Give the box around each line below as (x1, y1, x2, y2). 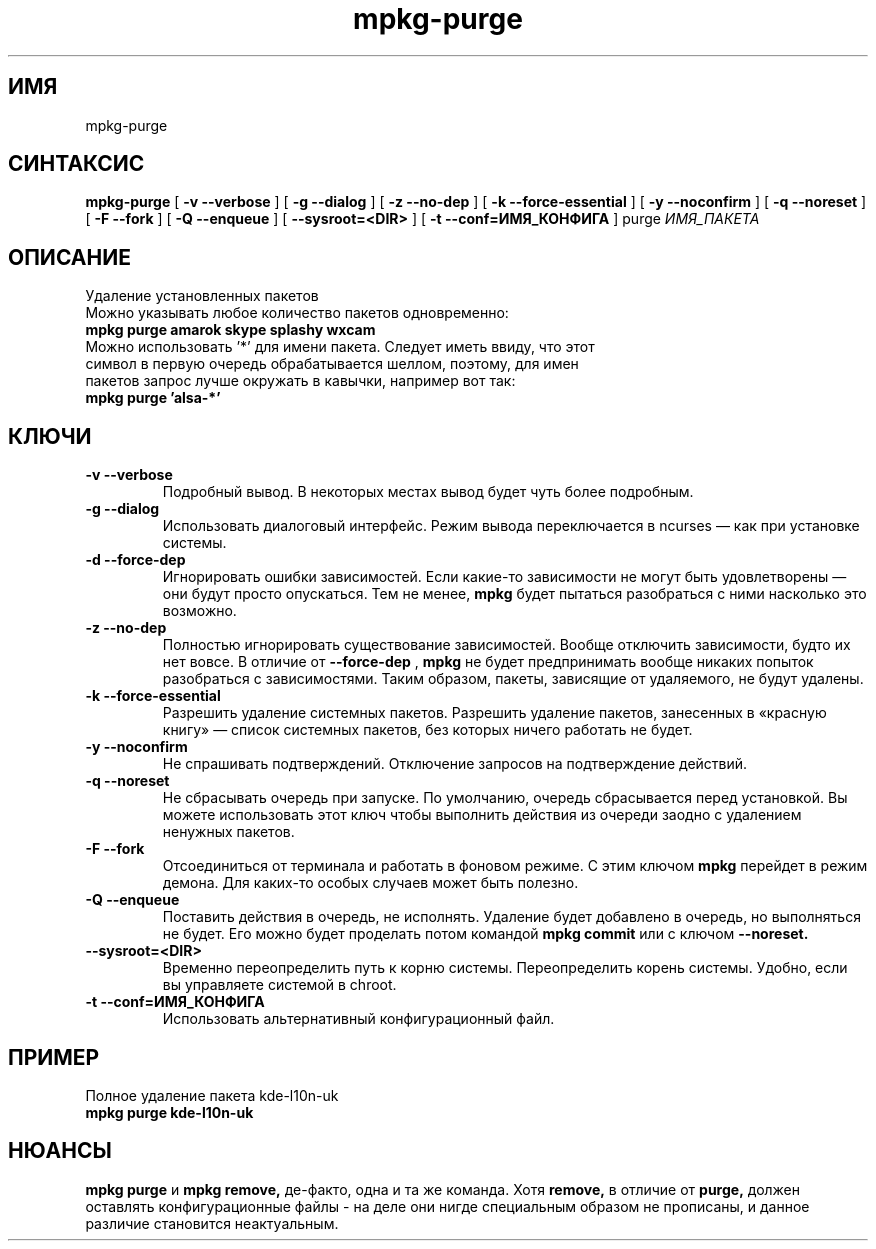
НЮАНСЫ (8, 1138, 112, 1164)
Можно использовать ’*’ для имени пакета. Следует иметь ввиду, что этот (85, 338, 595, 356)
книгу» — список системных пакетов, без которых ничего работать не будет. (162, 721, 693, 739)
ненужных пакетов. (162, 823, 295, 841)
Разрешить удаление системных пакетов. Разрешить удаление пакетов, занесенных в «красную (162, 704, 827, 722)
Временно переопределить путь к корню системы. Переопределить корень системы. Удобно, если (162, 959, 848, 977)
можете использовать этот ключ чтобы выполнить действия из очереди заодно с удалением (162, 806, 802, 824)
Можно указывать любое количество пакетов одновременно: (85, 304, 509, 322)
